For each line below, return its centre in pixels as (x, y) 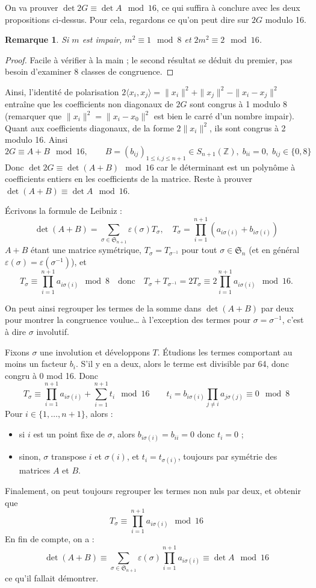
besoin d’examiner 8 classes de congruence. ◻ (89, 71)
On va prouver (32, 7)
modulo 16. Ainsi (36, 139)
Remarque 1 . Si (37, 39)
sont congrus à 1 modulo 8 (239, 104)
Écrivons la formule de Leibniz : (64, 211)
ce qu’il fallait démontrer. (52, 578)
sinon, (30, 456)
